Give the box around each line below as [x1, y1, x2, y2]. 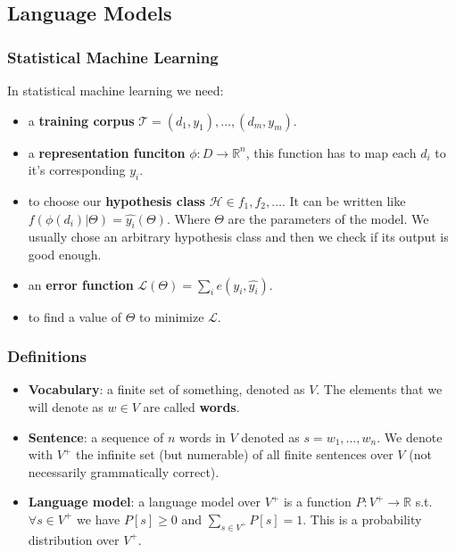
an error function [28, 275, 134, 293]
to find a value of [28, 307, 122, 325]
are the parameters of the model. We [228, 209, 429, 227]
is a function [283, 492, 352, 511]
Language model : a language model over [28, 492, 261, 511]
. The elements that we [316, 380, 443, 399]
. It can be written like [281, 191, 406, 210]
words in [178, 427, 226, 446]
